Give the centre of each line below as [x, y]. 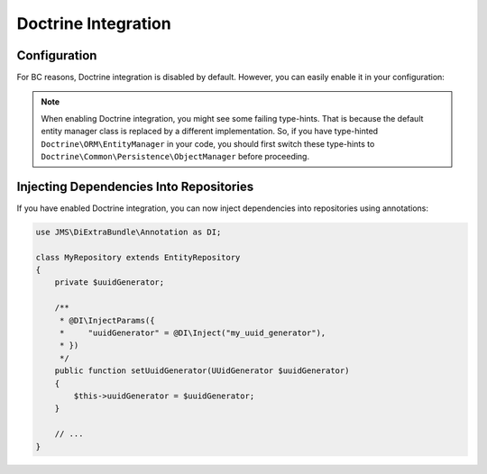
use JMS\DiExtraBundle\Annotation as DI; [129, 232]
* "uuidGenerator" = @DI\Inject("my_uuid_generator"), [193, 333]
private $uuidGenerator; [110, 283]
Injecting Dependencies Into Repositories [135, 186]
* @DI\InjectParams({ [107, 320]
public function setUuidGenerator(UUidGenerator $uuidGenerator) [202, 371]
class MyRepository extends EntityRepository [138, 257]
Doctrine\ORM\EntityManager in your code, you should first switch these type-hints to [208, 143]
